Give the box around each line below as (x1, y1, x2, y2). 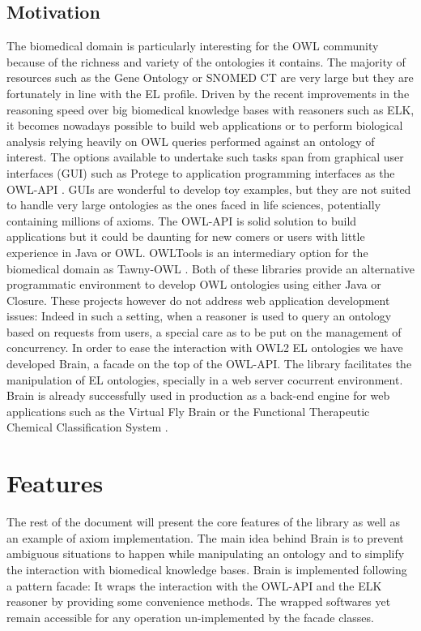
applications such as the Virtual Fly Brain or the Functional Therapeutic (6, 402, 370, 419)
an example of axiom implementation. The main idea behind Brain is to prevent (6, 529, 404, 546)
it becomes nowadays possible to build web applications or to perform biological (6, 117, 403, 134)
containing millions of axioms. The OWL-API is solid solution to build (6, 212, 357, 229)
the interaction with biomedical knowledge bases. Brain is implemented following (6, 560, 407, 577)
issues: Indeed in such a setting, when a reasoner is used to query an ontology (6, 307, 392, 324)
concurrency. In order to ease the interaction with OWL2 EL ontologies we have (6, 339, 403, 356)
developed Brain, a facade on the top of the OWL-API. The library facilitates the (6, 355, 412, 372)
